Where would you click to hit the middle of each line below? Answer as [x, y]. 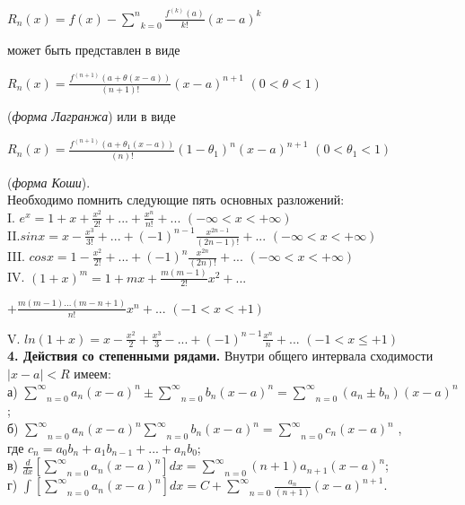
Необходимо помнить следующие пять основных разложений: [176, 200]
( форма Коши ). [49, 182]
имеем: [92, 374]
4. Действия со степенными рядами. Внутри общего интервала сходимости [220, 356]
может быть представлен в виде [94, 50]
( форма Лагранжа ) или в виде [92, 116]
